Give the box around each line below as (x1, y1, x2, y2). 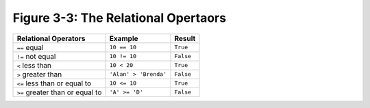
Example (109, 33, 138, 43)
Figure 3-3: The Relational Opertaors (12, 10, 226, 25)
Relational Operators (16, 33, 86, 43)
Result (174, 33, 196, 43)
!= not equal (16, 51, 56, 61)
